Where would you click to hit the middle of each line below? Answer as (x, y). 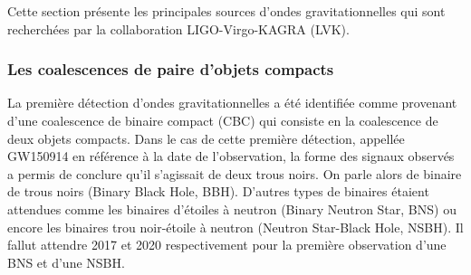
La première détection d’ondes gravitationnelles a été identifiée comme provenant (232, 103)
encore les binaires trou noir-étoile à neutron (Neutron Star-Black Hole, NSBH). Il (235, 227)
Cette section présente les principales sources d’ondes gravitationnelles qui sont (226, 11)
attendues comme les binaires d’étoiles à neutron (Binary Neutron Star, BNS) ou (232, 209)
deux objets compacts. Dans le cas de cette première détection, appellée (206, 138)
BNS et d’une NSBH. (66, 262)
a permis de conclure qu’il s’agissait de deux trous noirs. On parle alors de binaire (235, 173)
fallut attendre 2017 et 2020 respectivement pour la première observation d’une (227, 245)
